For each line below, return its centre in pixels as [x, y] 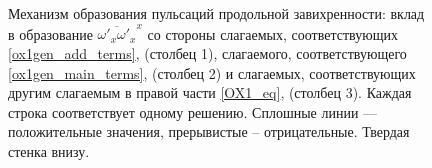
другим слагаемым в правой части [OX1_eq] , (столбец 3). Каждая [210, 92]
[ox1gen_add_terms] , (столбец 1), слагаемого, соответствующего [207, 52]
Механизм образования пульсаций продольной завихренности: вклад [216, 13]
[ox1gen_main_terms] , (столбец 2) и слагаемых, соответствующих [212, 72]
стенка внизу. [49, 150]
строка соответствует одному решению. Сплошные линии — [193, 111]
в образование [50, 33]
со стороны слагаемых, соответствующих [272, 33]
